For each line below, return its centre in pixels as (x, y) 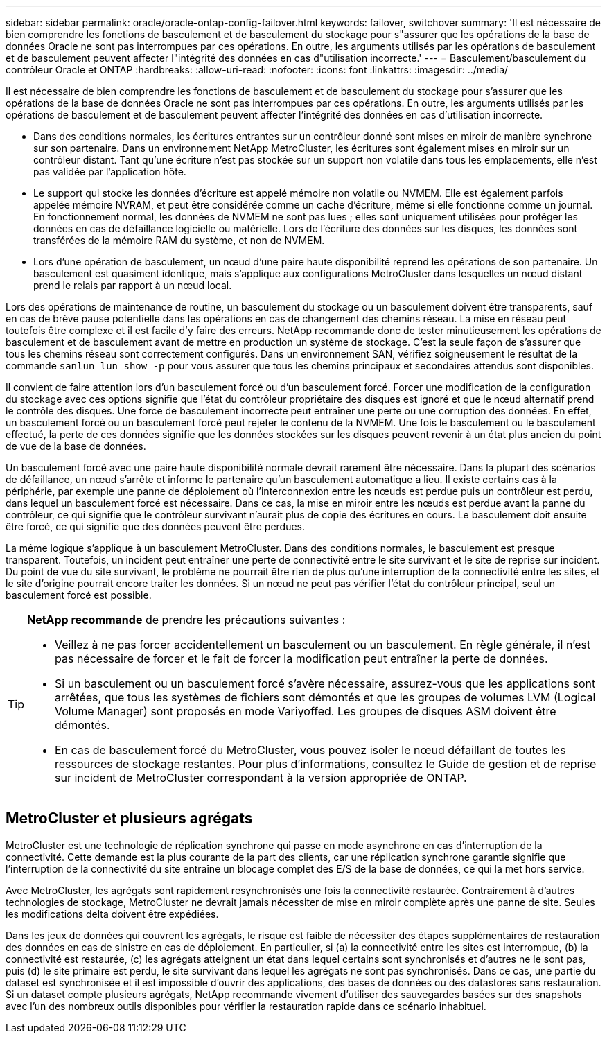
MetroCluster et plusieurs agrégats (129, 819)
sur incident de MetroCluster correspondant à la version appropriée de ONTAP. (261, 778)
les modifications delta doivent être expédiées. (112, 914)
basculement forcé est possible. (79, 595)
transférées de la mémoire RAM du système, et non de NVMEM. (179, 240)
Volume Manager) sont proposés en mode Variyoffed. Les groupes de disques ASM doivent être (306, 711)
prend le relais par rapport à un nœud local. (133, 285)
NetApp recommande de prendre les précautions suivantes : (186, 620)
